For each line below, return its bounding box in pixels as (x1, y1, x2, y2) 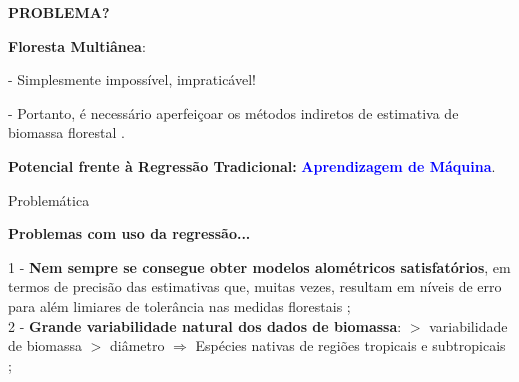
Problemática (8, 189, 90, 210)
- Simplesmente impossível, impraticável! (8, 69, 256, 90)
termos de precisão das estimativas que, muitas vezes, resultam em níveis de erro (8, 276, 502, 297)
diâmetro (110, 335, 165, 356)
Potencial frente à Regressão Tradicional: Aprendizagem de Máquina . (8, 155, 496, 176)
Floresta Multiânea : (8, 35, 146, 56)
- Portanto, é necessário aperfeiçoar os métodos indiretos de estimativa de (8, 102, 459, 123)
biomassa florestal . (8, 122, 125, 143)
